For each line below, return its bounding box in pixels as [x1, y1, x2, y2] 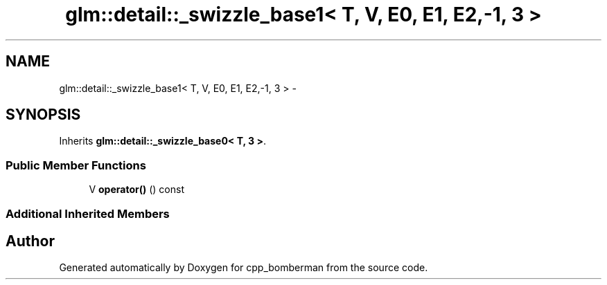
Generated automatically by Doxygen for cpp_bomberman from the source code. [59, 261, 428, 274]
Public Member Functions [6, 158, 146, 172]
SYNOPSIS [6, 106, 81, 124]
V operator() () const [89, 183, 184, 196]
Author [6, 232, 55, 250]
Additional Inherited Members [6, 206, 170, 221]
